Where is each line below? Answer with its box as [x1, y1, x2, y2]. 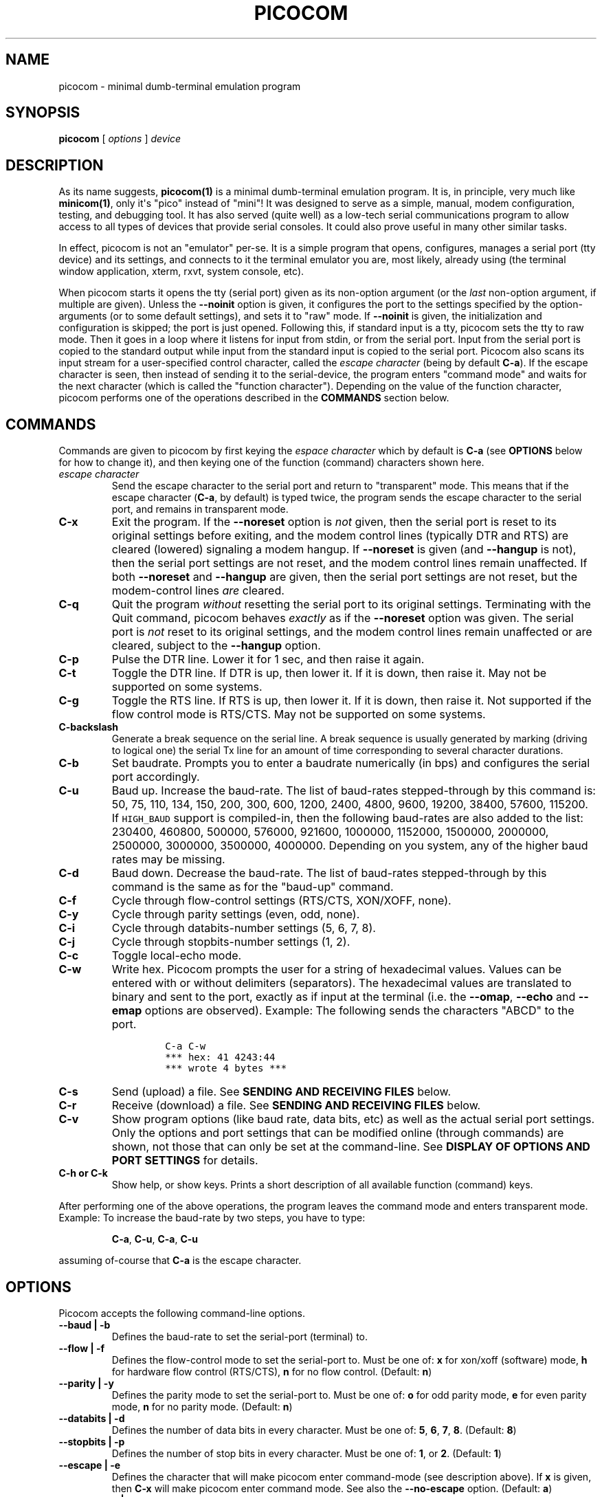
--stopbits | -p [58, 1435, 125, 1448]
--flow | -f [58, 1342, 105, 1354]
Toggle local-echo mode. [111, 949, 242, 963]
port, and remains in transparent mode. [111, 503, 289, 515]
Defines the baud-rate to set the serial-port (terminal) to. [111, 1330, 368, 1342]
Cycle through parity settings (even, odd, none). [111, 907, 360, 922]
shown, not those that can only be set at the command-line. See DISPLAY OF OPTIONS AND [111, 1140, 590, 1154]
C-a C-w [165, 1041, 206, 1052]
